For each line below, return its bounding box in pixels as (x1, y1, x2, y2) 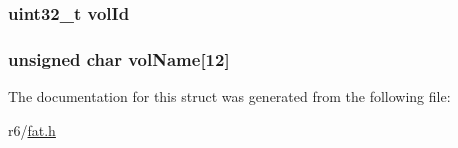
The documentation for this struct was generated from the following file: (8, 86, 451, 107)
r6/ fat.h (8, 119, 56, 140)
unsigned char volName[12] (8, 46, 230, 71)
